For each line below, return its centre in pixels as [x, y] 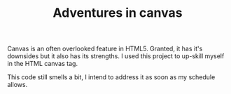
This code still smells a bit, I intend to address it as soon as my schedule [111, 77]
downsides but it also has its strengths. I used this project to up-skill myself [116, 56]
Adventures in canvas [118, 13]
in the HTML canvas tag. [43, 64]
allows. [17, 85]
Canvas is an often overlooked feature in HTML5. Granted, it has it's [105, 49]
